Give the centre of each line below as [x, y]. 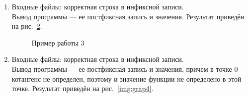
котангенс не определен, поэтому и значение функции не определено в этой [126, 78]
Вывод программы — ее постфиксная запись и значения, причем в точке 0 [125, 69]
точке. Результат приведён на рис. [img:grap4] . [83, 88]
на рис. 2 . [27, 26]
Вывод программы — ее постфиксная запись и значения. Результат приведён [128, 16]
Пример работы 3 [58, 42]
